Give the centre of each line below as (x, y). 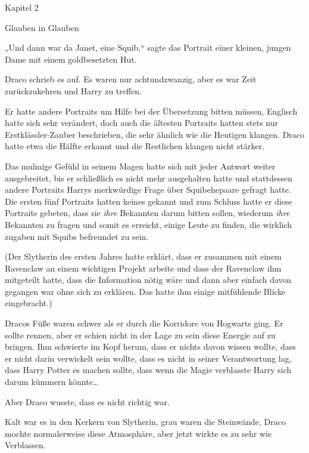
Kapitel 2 (22, 7)
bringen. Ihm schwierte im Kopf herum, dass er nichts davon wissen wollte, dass (150, 346)
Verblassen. (25, 445)
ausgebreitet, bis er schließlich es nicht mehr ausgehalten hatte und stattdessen (149, 178)
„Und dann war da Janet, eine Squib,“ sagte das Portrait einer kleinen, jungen (148, 47)
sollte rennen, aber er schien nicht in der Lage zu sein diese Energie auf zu (140, 335)
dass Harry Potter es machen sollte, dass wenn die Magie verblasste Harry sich (148, 370)
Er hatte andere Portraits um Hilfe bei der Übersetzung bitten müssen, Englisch (151, 111)
